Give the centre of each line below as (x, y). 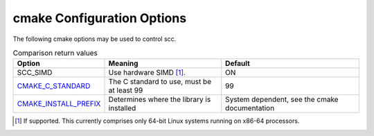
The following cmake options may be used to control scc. (95, 39)
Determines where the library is (160, 99)
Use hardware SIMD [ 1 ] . (147, 73)
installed (122, 108)
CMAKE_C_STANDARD (54, 86)
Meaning (123, 64)
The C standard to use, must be (160, 82)
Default (238, 64)
